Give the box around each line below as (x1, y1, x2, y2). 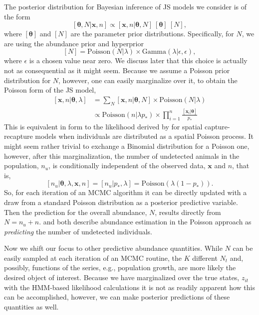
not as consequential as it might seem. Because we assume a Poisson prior (4, 65, 230, 75)
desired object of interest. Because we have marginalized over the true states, (4, 272, 240, 283)
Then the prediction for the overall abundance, (4, 207, 147, 217)
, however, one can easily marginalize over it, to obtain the (58, 75, 238, 85)
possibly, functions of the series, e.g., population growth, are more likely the (4, 262, 236, 273)
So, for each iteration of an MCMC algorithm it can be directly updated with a (4, 187, 247, 198)
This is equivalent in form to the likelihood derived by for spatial (4, 121, 203, 131)
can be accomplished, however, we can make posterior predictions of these (4, 292, 230, 302)
